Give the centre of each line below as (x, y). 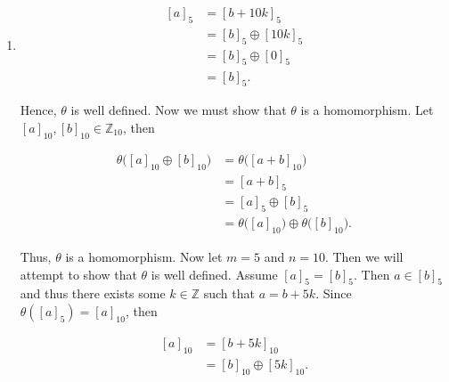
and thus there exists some (93, 293)
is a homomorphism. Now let (144, 257)
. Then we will (364, 257)
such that (229, 293)
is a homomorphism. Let (367, 110)
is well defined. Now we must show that (179, 110)
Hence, (38, 110)
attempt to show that (78, 274)
